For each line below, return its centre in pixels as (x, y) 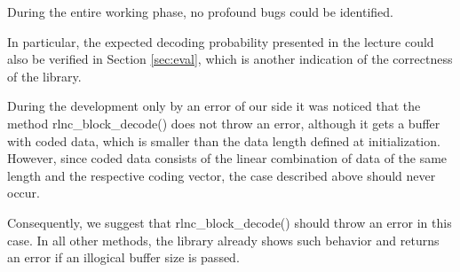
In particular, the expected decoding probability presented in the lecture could (221, 41)
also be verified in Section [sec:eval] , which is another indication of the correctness (230, 59)
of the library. (44, 76)
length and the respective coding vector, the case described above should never (222, 175)
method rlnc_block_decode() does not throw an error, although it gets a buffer (224, 123)
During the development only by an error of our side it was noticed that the (214, 106)
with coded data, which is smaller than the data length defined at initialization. (224, 140)
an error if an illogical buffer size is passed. (123, 257)
